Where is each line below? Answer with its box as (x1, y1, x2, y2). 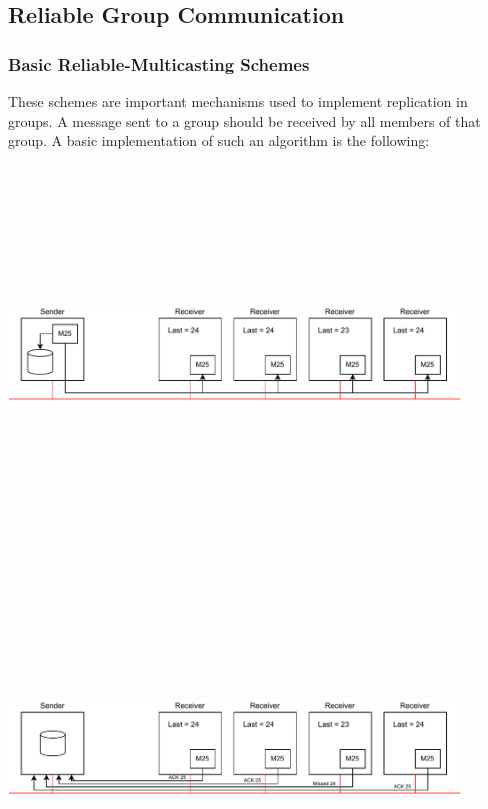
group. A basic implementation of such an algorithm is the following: (8, 130, 430, 151)
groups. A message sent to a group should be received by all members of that (8, 110, 481, 131)
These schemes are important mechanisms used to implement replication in (8, 91, 468, 111)
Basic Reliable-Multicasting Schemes (8, 51, 310, 76)
